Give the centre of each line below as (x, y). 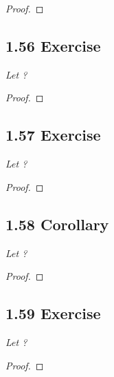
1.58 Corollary (57, 224)
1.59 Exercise (53, 313)
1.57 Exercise (53, 135)
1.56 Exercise (53, 45)
